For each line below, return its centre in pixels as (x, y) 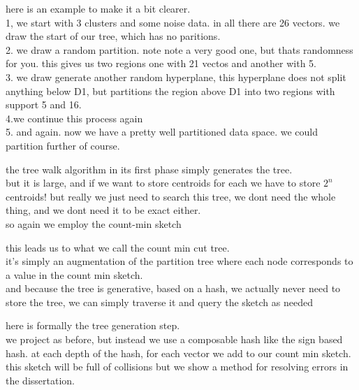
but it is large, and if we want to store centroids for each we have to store (163, 183)
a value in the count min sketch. (74, 274)
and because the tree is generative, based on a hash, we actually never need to (173, 288)
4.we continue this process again (74, 118)
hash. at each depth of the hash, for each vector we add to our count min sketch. (178, 353)
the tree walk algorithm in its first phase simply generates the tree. (149, 169)
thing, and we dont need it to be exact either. (103, 210)
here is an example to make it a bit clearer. (98, 8)
